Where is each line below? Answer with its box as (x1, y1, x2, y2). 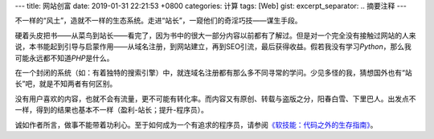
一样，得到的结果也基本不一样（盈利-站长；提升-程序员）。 (14, 105, 208, 115)
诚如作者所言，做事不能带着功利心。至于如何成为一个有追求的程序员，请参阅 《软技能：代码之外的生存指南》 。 (14, 120, 378, 129)
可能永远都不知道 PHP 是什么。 (14, 53, 114, 63)
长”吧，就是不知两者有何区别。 (14, 79, 117, 88)
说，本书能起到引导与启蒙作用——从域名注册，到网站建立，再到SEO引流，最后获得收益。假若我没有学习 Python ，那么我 (14, 42, 411, 51)
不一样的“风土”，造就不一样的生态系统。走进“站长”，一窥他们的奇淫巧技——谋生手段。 (14, 16, 302, 26)
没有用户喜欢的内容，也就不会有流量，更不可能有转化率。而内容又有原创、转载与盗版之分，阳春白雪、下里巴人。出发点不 (14, 93, 416, 104)
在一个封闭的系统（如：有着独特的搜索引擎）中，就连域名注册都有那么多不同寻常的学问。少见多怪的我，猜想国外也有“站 (14, 67, 413, 77)
